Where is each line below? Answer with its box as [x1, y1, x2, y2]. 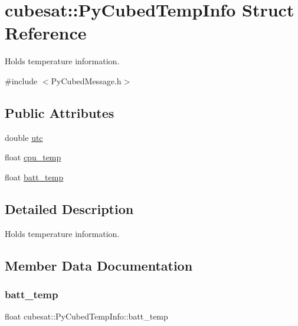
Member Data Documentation [5, 256, 193, 274]
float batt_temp [5, 170, 64, 183]
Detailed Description [5, 199, 134, 218]
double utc [5, 131, 43, 143]
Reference [5, 21, 87, 45]
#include [5, 74, 38, 87]
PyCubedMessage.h [51, 74, 122, 87]
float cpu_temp [5, 151, 61, 163]
